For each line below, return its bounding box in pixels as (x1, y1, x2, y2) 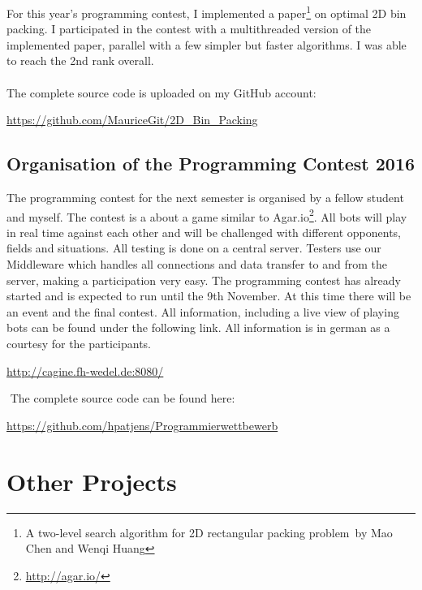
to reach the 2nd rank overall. (6, 52, 154, 69)
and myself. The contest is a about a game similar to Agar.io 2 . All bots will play (6, 205, 407, 225)
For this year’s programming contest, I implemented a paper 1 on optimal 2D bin (6, 2, 407, 21)
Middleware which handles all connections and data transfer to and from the (6, 256, 388, 273)
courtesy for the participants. (6, 335, 152, 352)
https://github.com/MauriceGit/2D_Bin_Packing (6, 111, 258, 128)
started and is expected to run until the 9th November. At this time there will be (6, 287, 411, 304)
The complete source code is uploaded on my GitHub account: (6, 84, 316, 101)
